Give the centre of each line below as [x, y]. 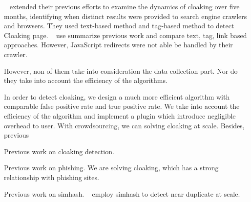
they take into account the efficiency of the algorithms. [86, 80]
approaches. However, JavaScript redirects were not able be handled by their [118, 45]
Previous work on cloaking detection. [59, 151]
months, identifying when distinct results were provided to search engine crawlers [125, 16]
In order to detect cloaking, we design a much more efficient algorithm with [117, 96]
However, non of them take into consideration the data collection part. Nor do [121, 71]
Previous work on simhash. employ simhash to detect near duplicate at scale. [122, 193]
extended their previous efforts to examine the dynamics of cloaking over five [125, 6]
